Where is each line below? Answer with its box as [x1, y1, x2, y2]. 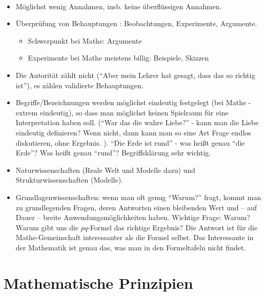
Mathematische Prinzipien [4, 272, 193, 293]
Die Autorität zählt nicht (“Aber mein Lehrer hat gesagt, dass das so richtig [15, 69, 255, 80]
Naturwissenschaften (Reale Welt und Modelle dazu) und [15, 164, 195, 175]
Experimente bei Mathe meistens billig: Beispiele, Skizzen [28, 52, 209, 63]
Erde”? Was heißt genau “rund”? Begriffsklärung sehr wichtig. [15, 147, 211, 158]
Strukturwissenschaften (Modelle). [15, 174, 123, 185]
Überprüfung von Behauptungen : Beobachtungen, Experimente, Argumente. [15, 18, 257, 29]
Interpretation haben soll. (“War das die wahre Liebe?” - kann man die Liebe [15, 117, 259, 128]
